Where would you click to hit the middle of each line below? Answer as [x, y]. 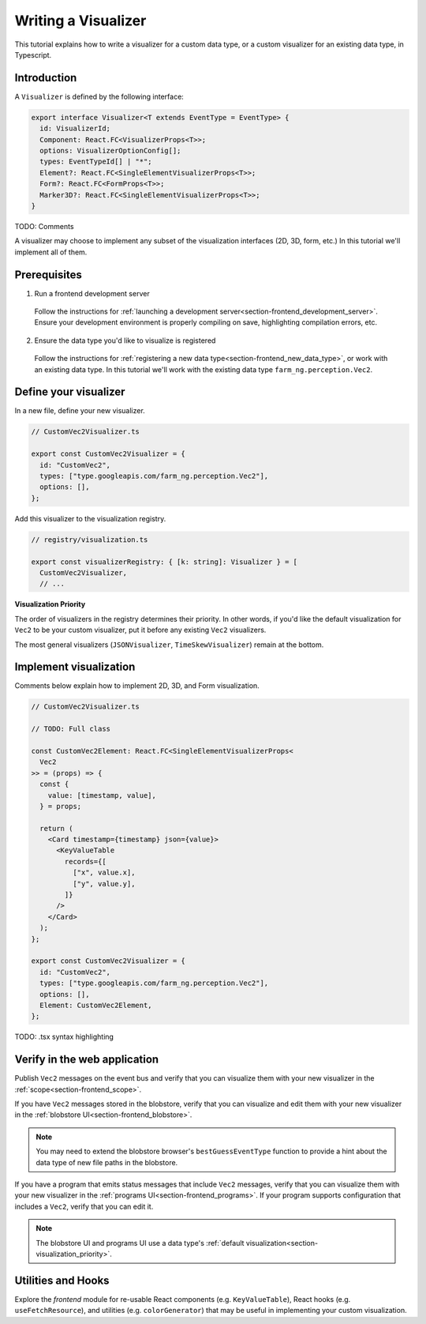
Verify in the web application [87, 1060]
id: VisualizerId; [75, 129]
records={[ [85, 861]
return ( [56, 828]
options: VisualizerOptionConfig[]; [110, 150]
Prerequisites [48, 275]
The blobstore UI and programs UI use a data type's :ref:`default [140, 1243]
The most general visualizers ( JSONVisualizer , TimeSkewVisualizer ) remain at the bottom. [169, 645]
